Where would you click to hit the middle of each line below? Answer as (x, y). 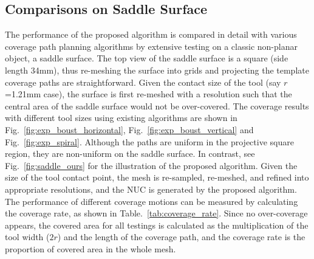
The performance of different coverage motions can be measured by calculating (152, 201)
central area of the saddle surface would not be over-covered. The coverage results (157, 105)
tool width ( (27, 237)
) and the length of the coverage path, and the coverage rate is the (181, 237)
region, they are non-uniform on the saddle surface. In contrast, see (130, 154)
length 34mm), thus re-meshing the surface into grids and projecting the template (157, 70)
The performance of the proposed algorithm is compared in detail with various (151, 34)
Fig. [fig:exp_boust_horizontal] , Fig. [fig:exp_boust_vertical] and (129, 129)
